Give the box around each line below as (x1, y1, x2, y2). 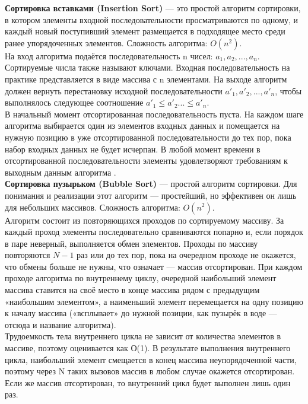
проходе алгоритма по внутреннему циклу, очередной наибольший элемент (5, 272, 277, 284)
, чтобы (275, 84, 302, 97)
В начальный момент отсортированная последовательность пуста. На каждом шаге (5, 107, 304, 120)
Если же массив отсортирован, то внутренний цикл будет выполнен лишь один (5, 376, 291, 389)
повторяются (5, 249, 50, 261)
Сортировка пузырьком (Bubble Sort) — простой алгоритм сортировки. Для (5, 177, 297, 190)
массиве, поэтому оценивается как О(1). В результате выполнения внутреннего (5, 342, 291, 354)
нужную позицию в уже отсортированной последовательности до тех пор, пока (5, 131, 291, 143)
